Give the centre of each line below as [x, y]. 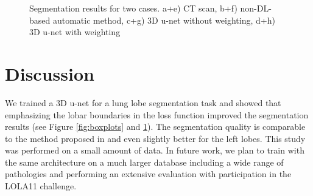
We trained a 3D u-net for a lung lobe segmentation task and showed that [143, 102]
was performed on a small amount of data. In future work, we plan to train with [155, 150]
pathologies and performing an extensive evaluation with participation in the [148, 174]
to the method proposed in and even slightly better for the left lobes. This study [155, 138]
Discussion [50, 73]
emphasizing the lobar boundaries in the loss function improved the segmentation [157, 114]
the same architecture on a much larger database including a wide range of [144, 162]
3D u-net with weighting [75, 32]
